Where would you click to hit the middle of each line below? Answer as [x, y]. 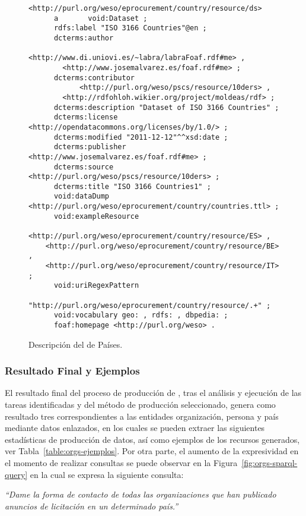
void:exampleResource [96, 216]
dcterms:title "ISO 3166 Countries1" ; [132, 186]
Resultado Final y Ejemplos [72, 371]
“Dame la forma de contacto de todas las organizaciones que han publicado [141, 494]
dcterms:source [84, 167]
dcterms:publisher [90, 147]
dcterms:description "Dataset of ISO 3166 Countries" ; [166, 107]
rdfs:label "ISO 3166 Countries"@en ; [130, 28]
